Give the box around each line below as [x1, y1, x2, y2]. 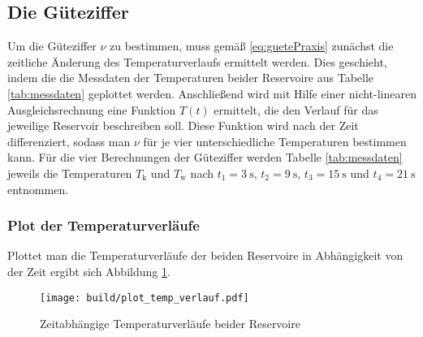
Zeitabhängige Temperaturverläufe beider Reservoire [40, 315, 300, 332]
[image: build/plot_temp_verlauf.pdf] [40, 292, 249, 304]
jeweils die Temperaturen [7, 164, 132, 181]
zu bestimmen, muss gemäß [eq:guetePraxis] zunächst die [110, 37, 394, 54]
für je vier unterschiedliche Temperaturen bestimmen [143, 132, 407, 149]
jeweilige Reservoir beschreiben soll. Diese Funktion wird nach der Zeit [7, 117, 359, 134]
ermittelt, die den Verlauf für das [214, 101, 378, 118]
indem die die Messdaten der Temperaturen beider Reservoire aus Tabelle [7, 69, 374, 86]
